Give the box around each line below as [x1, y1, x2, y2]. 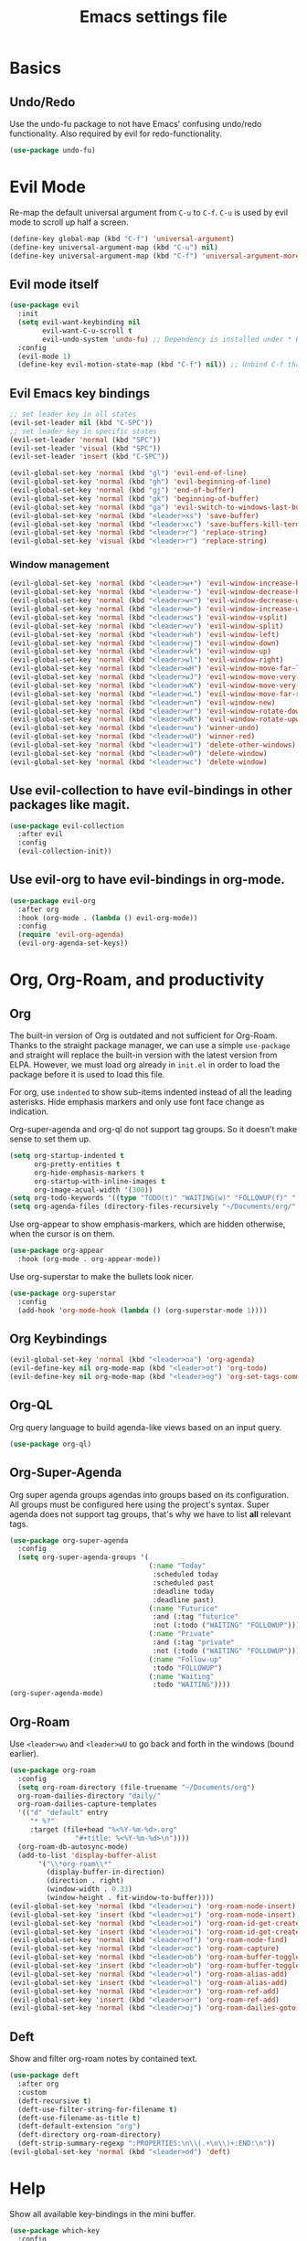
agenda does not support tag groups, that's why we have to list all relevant [9, 1508, 291, 1519]
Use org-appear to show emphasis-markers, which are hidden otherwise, [9, 1218, 286, 1230]
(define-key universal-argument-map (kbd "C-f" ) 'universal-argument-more [9, 251, 301, 260]
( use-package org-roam [9, 1766, 96, 1775]
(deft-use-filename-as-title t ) [17, 2113, 142, 2122]
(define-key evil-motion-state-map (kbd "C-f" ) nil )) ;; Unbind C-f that [17, 360, 304, 369]
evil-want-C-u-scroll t [42, 326, 132, 335]
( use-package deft [9, 2071, 79, 2080]
